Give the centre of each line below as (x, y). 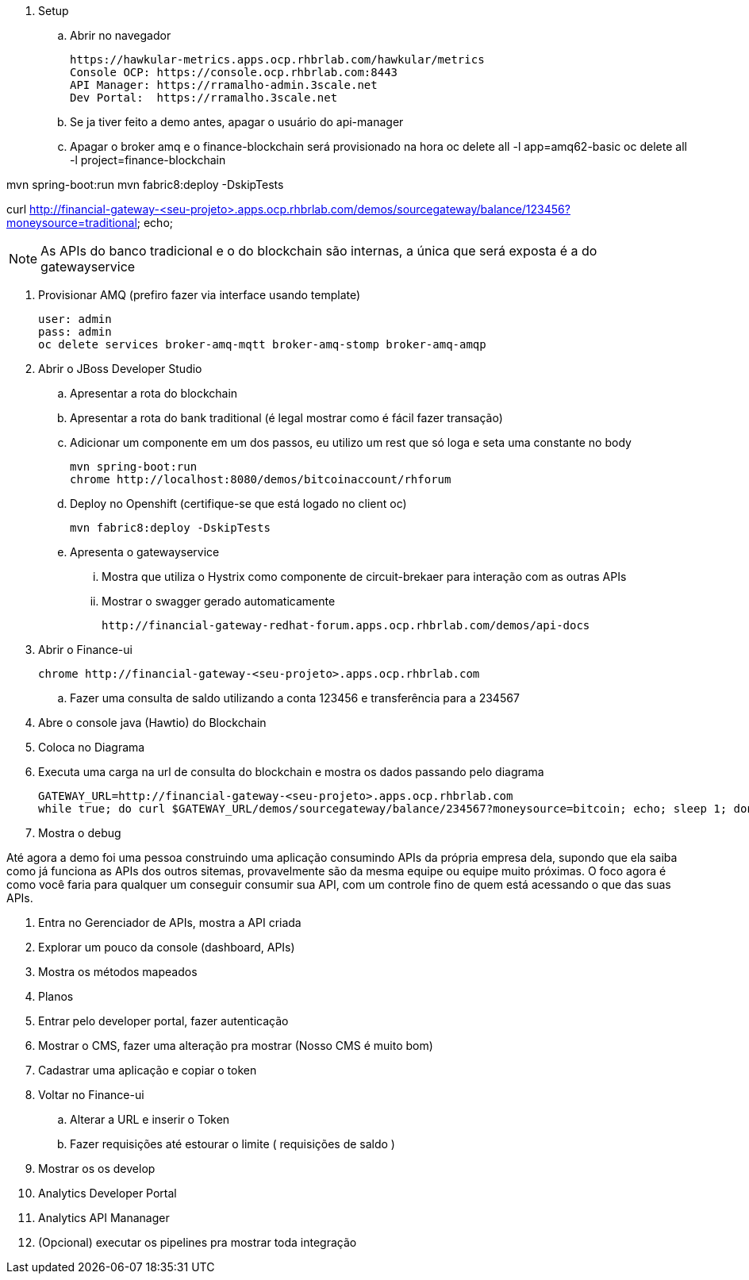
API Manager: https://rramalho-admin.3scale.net (224, 85)
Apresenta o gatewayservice (145, 552)
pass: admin (75, 332)
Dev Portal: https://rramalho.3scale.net (204, 98)
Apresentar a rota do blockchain (154, 393)
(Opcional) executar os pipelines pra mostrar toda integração (198, 1242)
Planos (56, 996)
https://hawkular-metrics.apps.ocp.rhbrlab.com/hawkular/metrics (277, 60)
